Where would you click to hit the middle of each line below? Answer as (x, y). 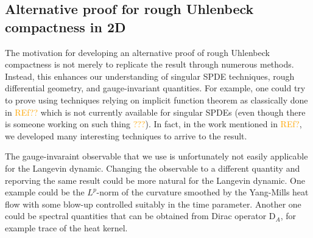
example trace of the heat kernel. (66, 227)
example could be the (45, 192)
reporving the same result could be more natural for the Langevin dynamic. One (155, 180)
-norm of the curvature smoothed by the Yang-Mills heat (202, 192)
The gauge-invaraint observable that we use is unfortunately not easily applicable (156, 156)
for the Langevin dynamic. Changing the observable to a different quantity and (153, 168)
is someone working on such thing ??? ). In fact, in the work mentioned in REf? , (153, 124)
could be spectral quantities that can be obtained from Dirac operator (136, 216)
